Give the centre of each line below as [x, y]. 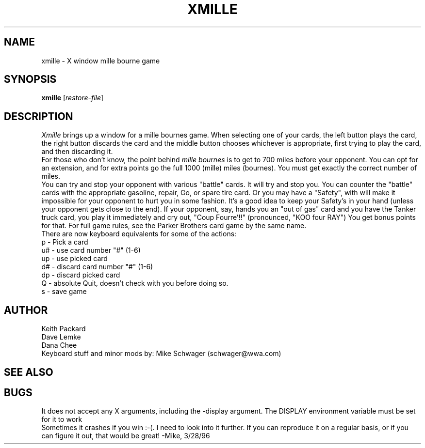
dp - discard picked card [81, 275]
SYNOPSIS [30, 79]
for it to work [62, 419]
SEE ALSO [29, 372]
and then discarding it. [77, 152]
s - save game [64, 292]
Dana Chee [59, 345]
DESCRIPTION [39, 116]
